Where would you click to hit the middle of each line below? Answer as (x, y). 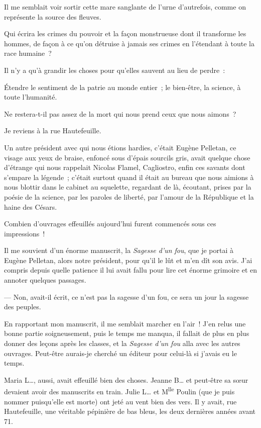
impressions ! (25, 233)
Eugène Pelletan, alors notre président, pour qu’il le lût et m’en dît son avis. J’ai (128, 260)
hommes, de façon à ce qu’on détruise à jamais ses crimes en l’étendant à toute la (129, 43)
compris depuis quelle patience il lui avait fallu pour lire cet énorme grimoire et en (130, 270)
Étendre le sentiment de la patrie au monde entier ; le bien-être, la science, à (122, 87)
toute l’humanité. (31, 97)
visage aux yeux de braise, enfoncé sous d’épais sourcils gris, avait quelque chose (127, 157)
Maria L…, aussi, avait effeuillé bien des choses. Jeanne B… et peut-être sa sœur (126, 379)
